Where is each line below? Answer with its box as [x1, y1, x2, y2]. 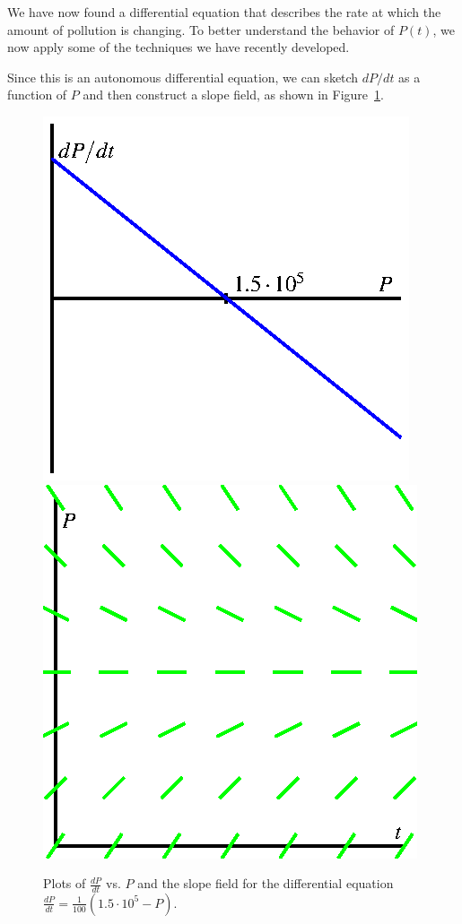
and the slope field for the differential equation [137, 874, 394, 893]
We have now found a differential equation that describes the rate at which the [7, 3, 441, 21]
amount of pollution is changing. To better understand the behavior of [7, 20, 395, 39]
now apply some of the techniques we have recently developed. [7, 38, 350, 56]
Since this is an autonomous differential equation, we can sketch [7, 67, 359, 86]
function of [7, 85, 67, 104]
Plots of [43, 874, 86, 893]
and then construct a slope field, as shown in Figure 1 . [83, 85, 384, 104]
